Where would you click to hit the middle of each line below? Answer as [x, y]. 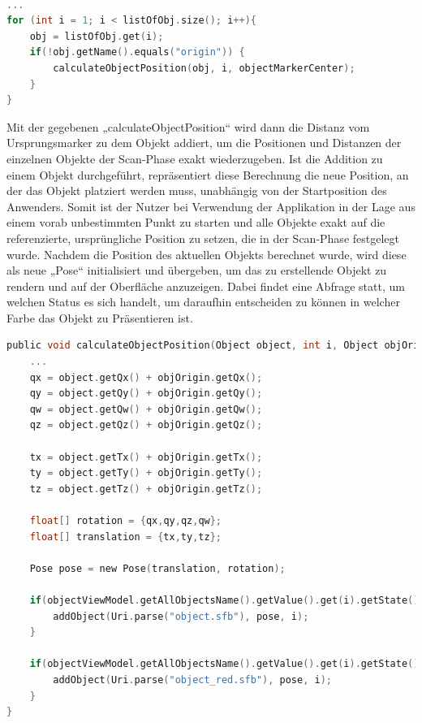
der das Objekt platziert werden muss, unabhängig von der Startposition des [197, 190]
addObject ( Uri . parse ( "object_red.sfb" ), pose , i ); [192, 680]
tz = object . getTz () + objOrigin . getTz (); [146, 489]
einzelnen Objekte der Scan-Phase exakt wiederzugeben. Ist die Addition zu [195, 158]
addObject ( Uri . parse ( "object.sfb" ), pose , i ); [181, 616]
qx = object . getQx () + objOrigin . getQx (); [146, 377]
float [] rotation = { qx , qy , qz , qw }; [126, 521]
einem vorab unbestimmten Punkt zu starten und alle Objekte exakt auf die [196, 222]
